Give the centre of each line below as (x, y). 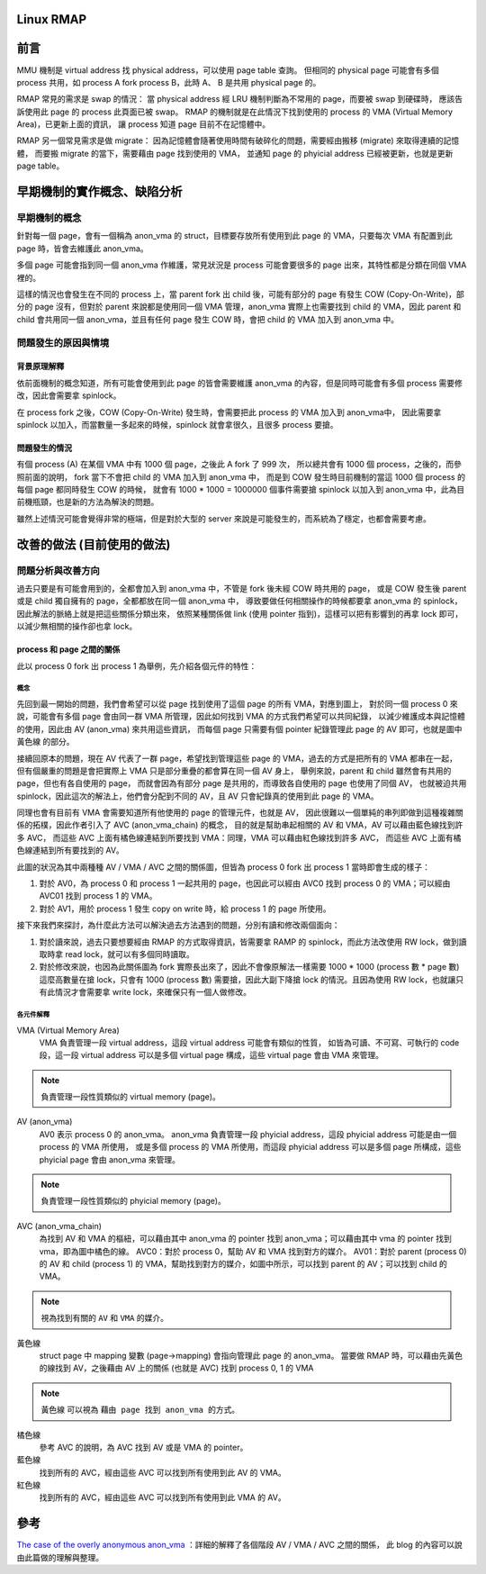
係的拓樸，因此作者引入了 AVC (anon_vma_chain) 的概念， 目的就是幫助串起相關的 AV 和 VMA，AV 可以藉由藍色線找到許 (240, 825)
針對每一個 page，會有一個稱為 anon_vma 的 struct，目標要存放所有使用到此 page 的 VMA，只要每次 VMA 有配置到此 (235, 236)
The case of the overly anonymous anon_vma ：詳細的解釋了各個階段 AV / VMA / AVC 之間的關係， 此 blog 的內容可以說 (239, 1545)
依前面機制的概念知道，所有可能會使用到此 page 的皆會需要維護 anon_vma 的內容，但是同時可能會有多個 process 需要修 (239, 383)
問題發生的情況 (44, 448)
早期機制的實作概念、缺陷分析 (99, 192)
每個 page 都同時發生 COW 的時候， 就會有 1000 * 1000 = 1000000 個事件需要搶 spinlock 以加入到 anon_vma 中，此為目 (241, 490)
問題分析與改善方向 (58, 570)
